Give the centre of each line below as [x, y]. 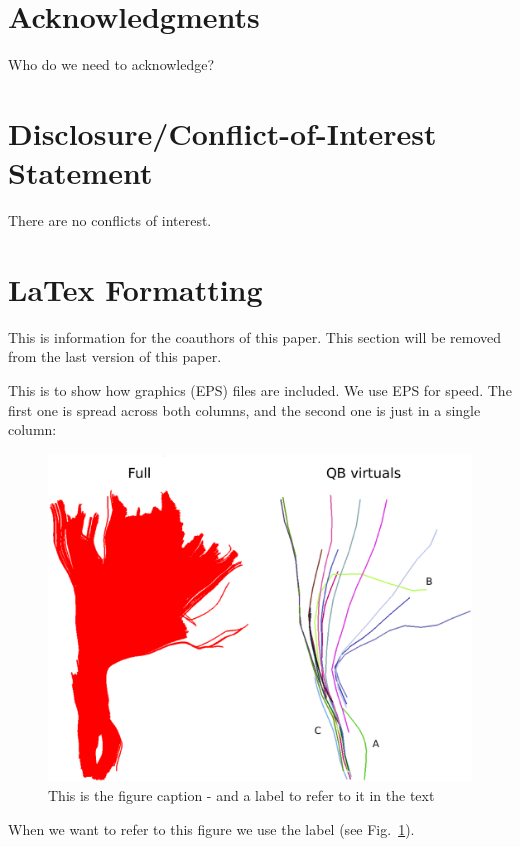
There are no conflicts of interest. [110, 220]
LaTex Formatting [135, 288]
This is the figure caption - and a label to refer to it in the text [241, 795]
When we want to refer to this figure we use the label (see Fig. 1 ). [211, 828]
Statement [80, 172]
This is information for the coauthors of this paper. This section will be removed [254, 336]
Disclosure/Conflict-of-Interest [222, 132]
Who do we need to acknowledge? [111, 64]
